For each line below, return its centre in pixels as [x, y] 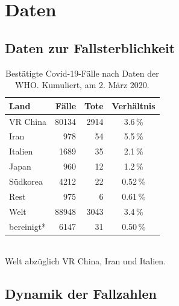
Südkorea [26, 181]
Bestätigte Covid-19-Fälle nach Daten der [82, 73]
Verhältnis [133, 105]
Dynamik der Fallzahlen [81, 294]
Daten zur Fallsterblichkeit [90, 47]
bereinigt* [28, 226]
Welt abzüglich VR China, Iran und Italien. [86, 261]
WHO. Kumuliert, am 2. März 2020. [82, 85]
